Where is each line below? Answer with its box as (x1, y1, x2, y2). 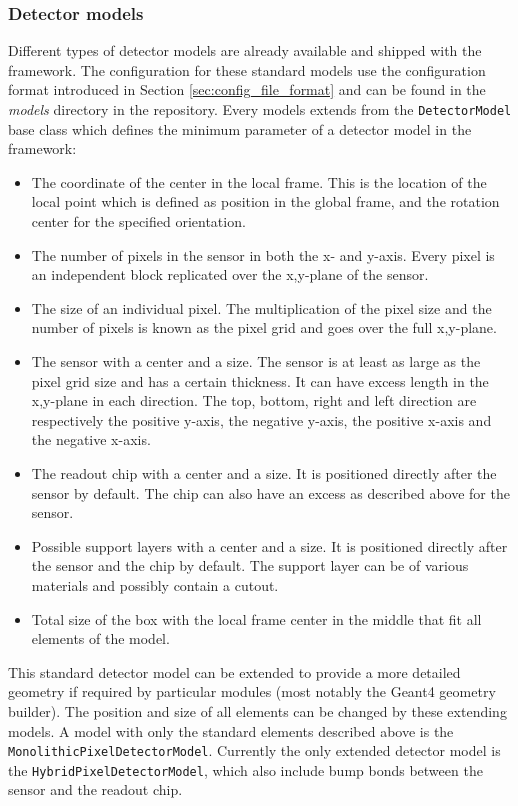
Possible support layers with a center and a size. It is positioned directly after (31, 535, 508, 556)
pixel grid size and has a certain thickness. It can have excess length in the (31, 370, 489, 391)
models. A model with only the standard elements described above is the (8, 720, 454, 741)
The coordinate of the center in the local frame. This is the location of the (31, 171, 487, 192)
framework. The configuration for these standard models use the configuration (8, 59, 486, 80)
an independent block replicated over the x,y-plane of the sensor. (31, 264, 429, 285)
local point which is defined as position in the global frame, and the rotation (31, 191, 500, 212)
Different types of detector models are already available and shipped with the (8, 40, 482, 61)
